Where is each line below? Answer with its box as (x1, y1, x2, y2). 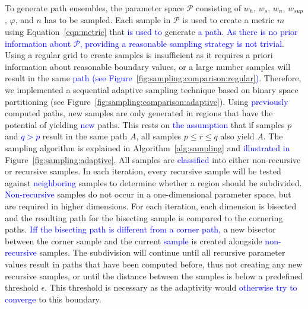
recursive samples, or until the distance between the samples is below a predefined (5, 269, 303, 282)
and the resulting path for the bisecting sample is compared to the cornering (5, 211, 283, 224)
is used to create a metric (182, 14, 275, 26)
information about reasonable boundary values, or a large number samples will (5, 60, 291, 72)
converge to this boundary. (5, 292, 101, 305)
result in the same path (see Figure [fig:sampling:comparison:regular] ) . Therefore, (5, 72, 301, 84)
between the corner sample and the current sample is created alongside (5, 234, 262, 247)
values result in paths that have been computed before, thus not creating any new (5, 257, 303, 270)
